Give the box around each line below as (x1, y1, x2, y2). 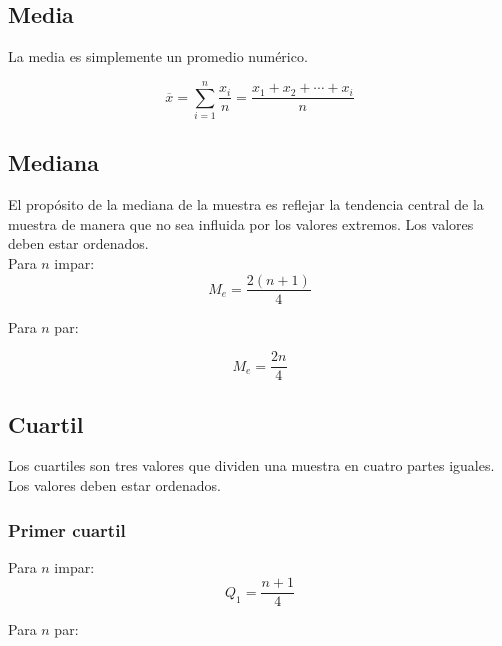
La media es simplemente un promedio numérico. (8, 46, 308, 67)
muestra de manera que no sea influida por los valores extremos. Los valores (8, 213, 474, 234)
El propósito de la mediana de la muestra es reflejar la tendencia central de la (8, 194, 484, 215)
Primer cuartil (8, 517, 126, 542)
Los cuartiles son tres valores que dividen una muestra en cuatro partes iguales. (8, 455, 495, 476)
